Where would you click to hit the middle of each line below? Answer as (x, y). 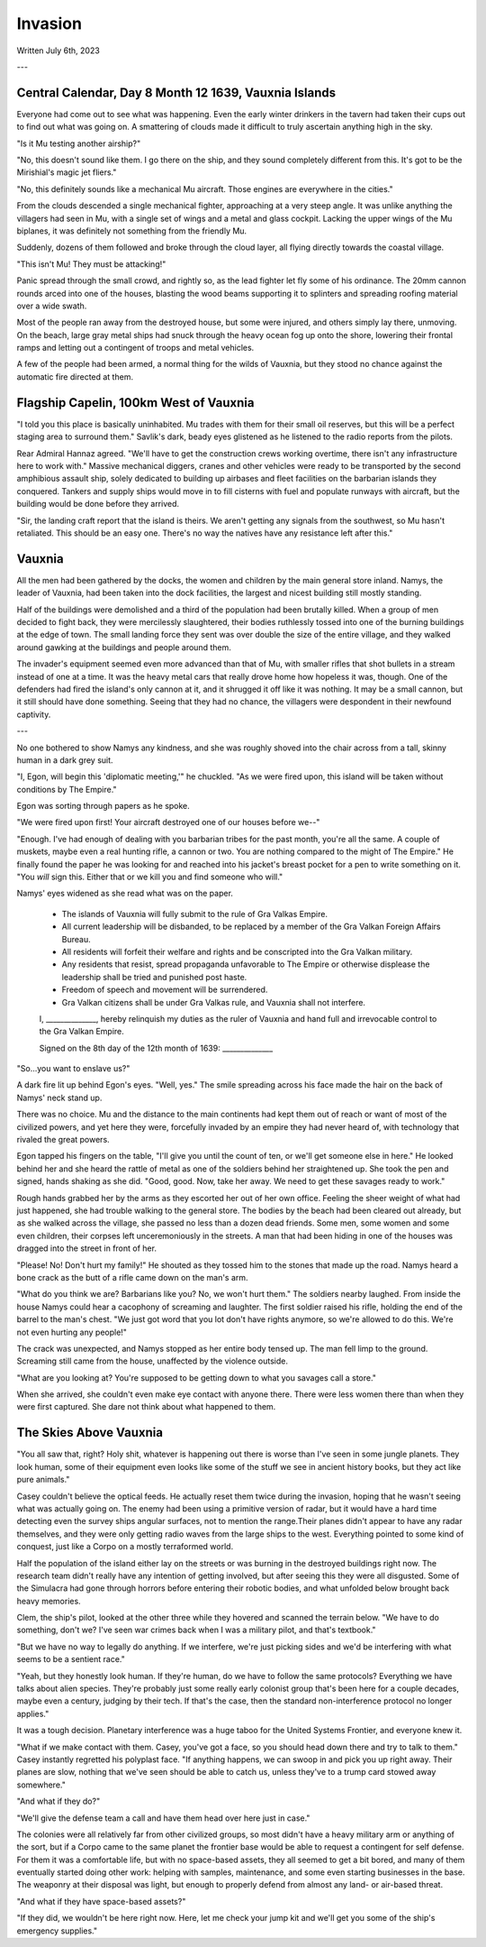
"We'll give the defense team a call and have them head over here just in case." (163, 1818)
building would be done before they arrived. (98, 504)
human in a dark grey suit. (65, 760)
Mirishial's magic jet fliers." (67, 172)
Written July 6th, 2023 (58, 51)
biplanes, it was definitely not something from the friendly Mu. (132, 231)
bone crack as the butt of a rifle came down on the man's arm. (132, 1277)
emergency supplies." (57, 1931)
